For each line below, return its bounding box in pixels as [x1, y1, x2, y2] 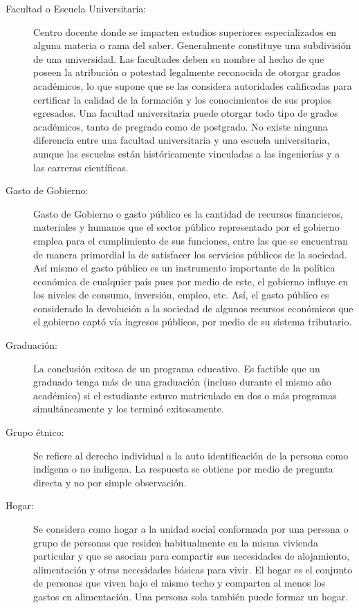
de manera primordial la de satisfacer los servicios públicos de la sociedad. [33, 247, 347, 261]
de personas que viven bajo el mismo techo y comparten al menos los [33, 576, 326, 590]
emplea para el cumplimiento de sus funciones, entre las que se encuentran [33, 233, 349, 247]
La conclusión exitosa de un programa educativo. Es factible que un [33, 361, 320, 375]
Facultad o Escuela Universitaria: [6, 1, 147, 15]
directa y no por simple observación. [33, 475, 187, 489]
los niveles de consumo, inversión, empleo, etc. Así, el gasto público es [33, 287, 329, 302]
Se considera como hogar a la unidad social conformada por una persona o [33, 522, 349, 535]
